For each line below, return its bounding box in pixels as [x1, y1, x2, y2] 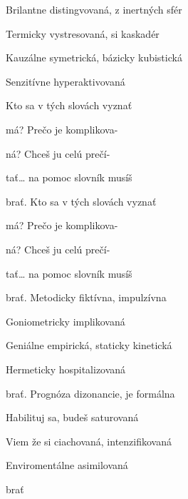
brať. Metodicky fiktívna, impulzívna [6, 290, 167, 305]
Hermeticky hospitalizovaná [6, 361, 126, 376]
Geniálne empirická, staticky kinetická [6, 338, 172, 353]
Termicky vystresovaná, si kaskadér [6, 26, 160, 41]
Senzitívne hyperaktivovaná [6, 74, 125, 89]
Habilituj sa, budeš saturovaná [6, 410, 139, 425]
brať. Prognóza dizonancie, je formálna [6, 385, 175, 400]
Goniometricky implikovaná [6, 313, 125, 328]
